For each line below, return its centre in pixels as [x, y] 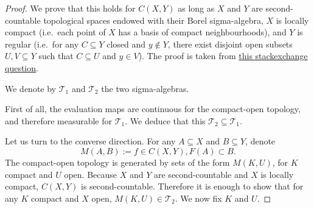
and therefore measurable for [59, 120]
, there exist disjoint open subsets [230, 44]
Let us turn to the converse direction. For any [90, 141]
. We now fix [198, 198]
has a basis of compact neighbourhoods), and [202, 32]
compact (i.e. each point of [55, 32]
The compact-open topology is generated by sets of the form [117, 162]
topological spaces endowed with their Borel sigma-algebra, [153, 20]
